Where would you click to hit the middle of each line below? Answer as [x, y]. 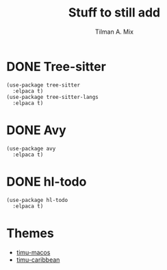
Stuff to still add [114, 13]
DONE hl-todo [47, 182]
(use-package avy [31, 148]
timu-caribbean [38, 260]
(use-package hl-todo [37, 200]
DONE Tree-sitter [56, 66]
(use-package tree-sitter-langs [52, 97]
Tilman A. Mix [114, 32]
